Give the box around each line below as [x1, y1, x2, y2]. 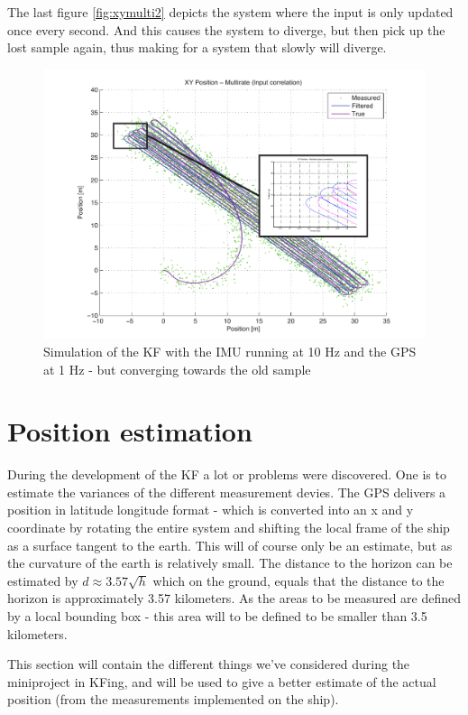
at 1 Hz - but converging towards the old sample [43, 359, 311, 378]
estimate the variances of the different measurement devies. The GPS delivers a [7, 482, 446, 501]
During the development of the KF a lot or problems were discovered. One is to [7, 465, 446, 484]
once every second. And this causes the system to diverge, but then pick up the [7, 20, 445, 39]
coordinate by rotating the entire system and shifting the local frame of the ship [7, 518, 450, 536]
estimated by [7, 571, 78, 590]
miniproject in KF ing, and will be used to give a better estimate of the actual [7, 672, 436, 691]
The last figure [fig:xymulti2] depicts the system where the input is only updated [7, 3, 454, 21]
